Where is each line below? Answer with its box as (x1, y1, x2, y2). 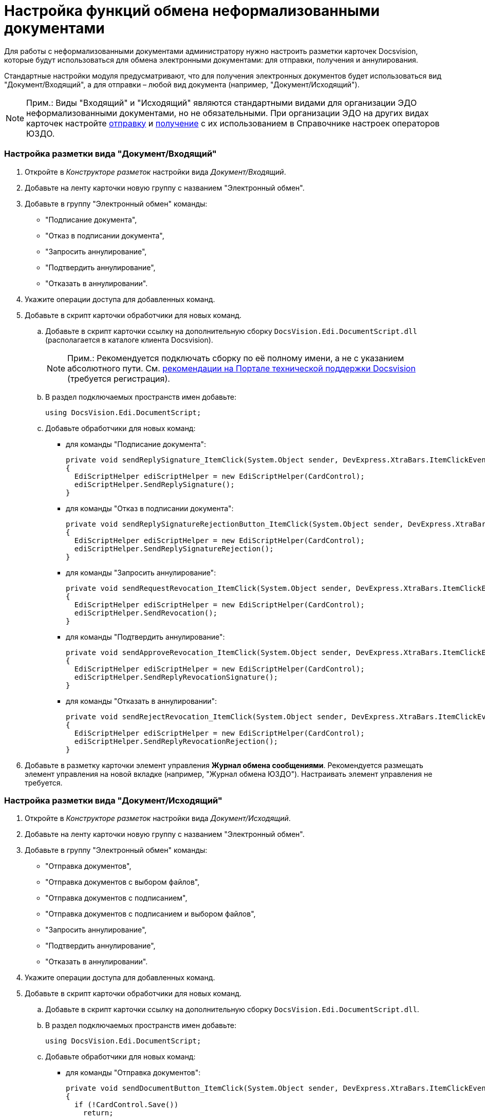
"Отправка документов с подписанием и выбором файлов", (45, 909, 256, 919)
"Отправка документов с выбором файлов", (45, 878, 200, 887)
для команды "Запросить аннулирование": (66, 568, 216, 577)
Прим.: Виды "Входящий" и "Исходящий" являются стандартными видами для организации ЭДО (26, 97, 417, 108)
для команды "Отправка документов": (66, 1068, 201, 1077)
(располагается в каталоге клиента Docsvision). (45, 335, 213, 344)
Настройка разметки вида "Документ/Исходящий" (4, 795, 222, 806)
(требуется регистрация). (67, 373, 170, 384)
